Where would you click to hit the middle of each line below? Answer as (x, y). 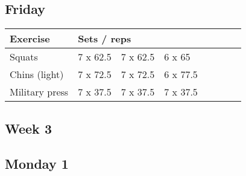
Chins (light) (37, 74)
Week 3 (28, 128)
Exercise (30, 39)
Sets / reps (105, 39)
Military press (39, 92)
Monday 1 (37, 164)
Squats (24, 57)
